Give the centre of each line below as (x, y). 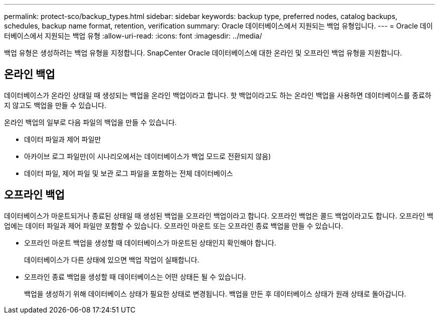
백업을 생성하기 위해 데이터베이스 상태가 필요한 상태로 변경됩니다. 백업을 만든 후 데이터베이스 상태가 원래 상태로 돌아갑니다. (215, 293)
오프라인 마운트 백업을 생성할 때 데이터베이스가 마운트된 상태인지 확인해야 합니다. (150, 242)
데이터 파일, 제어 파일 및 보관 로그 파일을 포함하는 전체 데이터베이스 (129, 173)
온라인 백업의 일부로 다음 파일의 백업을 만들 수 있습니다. (90, 122)
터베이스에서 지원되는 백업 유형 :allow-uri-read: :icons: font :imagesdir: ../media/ (133, 36)
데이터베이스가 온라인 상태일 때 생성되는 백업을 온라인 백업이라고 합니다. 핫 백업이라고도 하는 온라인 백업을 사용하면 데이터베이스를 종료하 (218, 95)
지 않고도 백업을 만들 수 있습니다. (55, 105)
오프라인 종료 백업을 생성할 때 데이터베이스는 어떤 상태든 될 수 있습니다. (135, 276)
